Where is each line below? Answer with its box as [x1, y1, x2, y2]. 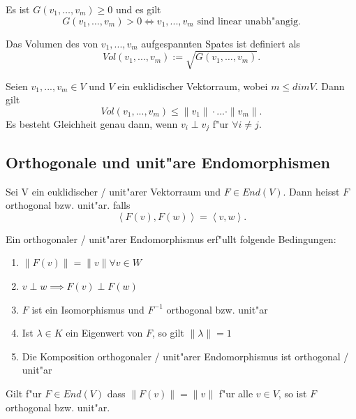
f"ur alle [218, 385, 253, 400]
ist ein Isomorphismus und [31, 302, 144, 316]
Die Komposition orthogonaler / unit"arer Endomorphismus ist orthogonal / [22, 348, 349, 363]
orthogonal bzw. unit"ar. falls [6, 198, 131, 212]
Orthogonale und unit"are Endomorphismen [6, 151, 330, 172]
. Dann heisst [283, 184, 340, 198]
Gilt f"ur [6, 385, 42, 400]
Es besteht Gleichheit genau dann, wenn [6, 116, 178, 131]
